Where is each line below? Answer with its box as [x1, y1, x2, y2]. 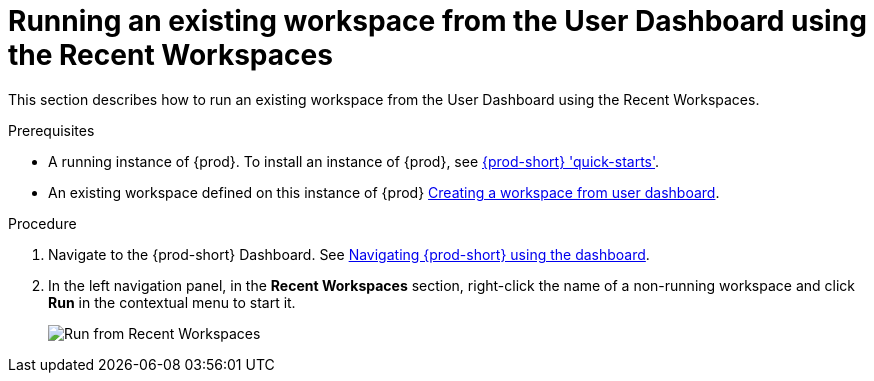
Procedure [8, 214, 77, 232]
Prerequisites [8, 121, 95, 139]
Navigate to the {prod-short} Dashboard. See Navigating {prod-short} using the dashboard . [48, 245, 650, 263]
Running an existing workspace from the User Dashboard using [8, 4, 867, 38]
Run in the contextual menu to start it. [48, 293, 296, 311]
